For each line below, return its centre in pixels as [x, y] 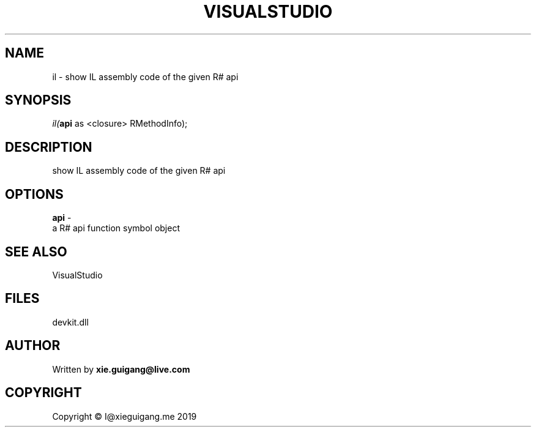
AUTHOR [33, 346]
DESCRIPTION [49, 147]
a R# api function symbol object [116, 228]
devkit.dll [70, 322]
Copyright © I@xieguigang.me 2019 [125, 416]
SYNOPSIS [38, 100]
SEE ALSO [36, 251]
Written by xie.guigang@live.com [121, 369]
